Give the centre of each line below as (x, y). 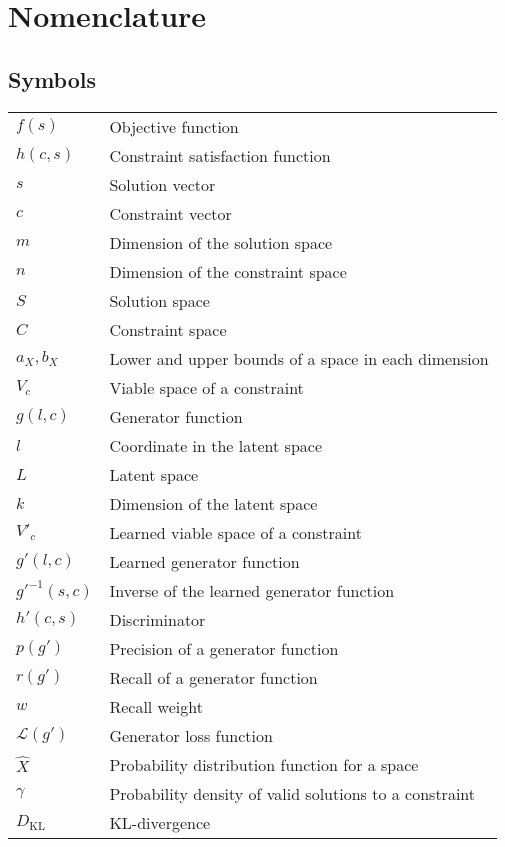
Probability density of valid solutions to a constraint (292, 793)
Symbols (52, 78)
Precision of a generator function (224, 648)
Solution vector (162, 184)
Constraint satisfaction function (220, 155)
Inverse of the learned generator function (252, 590)
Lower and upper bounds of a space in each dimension (299, 358)
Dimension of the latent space (213, 503)
